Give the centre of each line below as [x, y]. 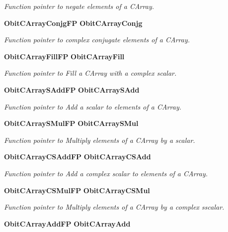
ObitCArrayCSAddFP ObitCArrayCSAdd [77, 157]
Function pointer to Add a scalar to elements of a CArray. [93, 106]
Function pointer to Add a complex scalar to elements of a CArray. [106, 173]
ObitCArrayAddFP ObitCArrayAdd [67, 223]
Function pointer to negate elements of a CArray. [79, 6]
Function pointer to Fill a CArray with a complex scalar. [90, 73]
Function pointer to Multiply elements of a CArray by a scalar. [100, 140]
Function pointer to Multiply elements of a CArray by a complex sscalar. [114, 207]
